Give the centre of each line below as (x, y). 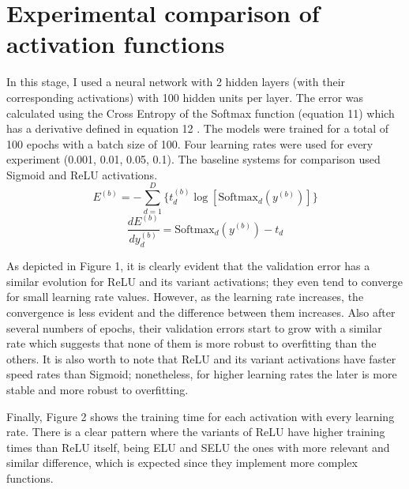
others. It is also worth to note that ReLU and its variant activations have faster (201, 358)
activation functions (116, 44)
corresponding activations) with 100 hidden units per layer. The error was (185, 97)
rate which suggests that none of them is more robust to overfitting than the (191, 343)
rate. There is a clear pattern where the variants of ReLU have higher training (196, 432)
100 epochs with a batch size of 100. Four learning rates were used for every (190, 143)
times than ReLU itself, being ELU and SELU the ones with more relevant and (198, 447)
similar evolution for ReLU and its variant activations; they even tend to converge (205, 281)
